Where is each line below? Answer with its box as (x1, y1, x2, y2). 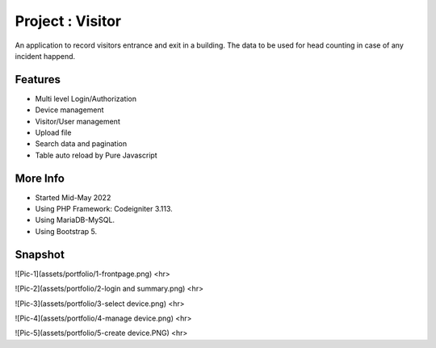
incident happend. (15, 51, 76, 61)
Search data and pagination (35, 139, 128, 149)
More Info (15, 171, 65, 185)
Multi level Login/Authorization (35, 94, 137, 103)
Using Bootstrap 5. (35, 226, 97, 236)
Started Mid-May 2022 (35, 192, 111, 202)
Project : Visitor (15, 12, 121, 30)
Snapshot (15, 247, 65, 262)
